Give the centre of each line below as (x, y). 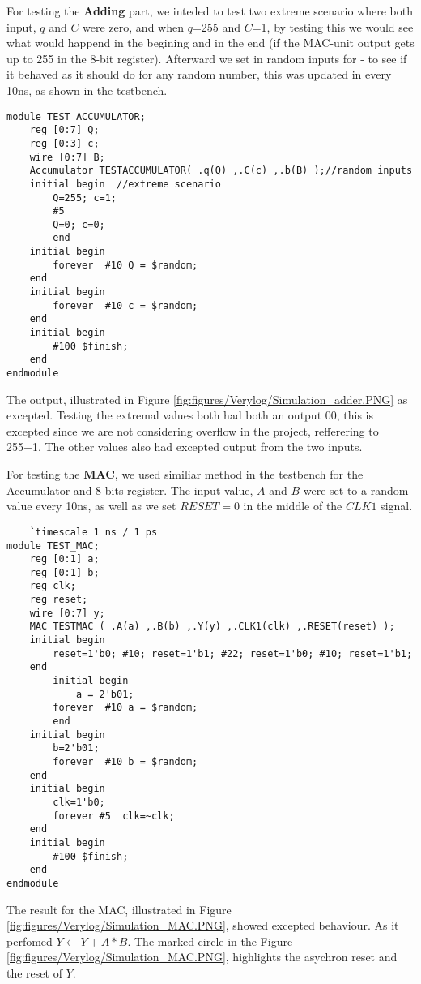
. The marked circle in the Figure (210, 941)
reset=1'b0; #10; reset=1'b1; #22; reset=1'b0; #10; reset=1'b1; (233, 653)
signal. (397, 506)
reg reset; (59, 600)
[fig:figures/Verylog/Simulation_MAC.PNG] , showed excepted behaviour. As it (203, 925)
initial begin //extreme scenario (125, 184)
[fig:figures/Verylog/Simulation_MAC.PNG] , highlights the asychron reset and (202, 957)
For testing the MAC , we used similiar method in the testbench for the (185, 474)
